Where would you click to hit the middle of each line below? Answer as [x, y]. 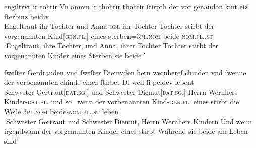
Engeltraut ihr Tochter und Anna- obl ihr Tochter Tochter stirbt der [109, 26]
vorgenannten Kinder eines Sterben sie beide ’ [75, 55]
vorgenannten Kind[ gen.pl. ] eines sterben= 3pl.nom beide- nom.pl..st [109, 35]
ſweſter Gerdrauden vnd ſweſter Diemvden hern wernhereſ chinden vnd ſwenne [125, 72]
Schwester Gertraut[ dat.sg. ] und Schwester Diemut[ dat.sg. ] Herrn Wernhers [121, 92]
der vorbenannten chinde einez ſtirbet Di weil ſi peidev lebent [99, 82]
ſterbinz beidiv [27, 16]
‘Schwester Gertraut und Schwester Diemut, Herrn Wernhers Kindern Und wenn [128, 121]
